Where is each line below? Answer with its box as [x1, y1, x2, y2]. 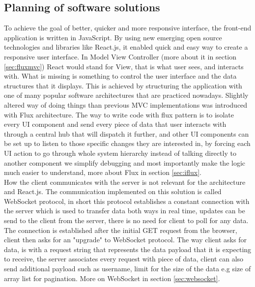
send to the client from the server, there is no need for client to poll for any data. [4, 215, 249, 226]
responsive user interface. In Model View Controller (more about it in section [4, 51, 237, 61]
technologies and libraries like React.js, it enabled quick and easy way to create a [4, 42, 248, 52]
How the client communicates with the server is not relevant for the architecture [4, 176, 246, 187]
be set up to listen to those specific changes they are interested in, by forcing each [4, 138, 251, 148]
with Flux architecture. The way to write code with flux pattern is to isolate [4, 109, 234, 119]
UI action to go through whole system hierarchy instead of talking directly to [4, 147, 236, 158]
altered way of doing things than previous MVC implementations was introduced [4, 99, 248, 110]
